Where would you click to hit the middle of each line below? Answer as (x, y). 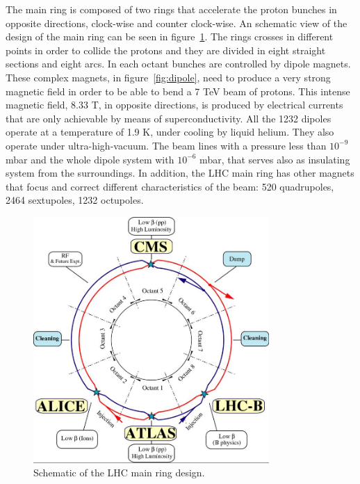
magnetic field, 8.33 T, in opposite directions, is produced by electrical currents (174, 105)
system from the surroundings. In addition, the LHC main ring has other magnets (180, 173)
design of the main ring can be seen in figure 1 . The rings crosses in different (170, 37)
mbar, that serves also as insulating (275, 159)
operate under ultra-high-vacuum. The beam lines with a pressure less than (166, 145)
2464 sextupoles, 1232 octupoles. (75, 200)
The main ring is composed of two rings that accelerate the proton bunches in (171, 9)
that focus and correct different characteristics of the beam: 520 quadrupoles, (170, 186)
